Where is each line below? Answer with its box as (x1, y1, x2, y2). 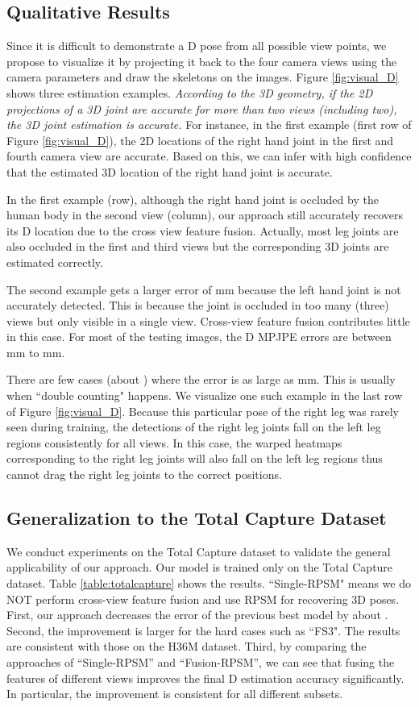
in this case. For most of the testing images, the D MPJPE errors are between (6, 328, 392, 345)
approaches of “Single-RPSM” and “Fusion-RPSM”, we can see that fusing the (6, 654, 395, 670)
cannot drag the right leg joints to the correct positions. (6, 466, 282, 483)
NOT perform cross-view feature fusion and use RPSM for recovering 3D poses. (6, 590, 400, 607)
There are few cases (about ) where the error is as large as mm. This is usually (6, 371, 396, 388)
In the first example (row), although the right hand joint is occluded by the (6, 190, 379, 207)
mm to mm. (6, 343, 65, 360)
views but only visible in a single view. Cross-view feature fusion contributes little (6, 312, 410, 329)
